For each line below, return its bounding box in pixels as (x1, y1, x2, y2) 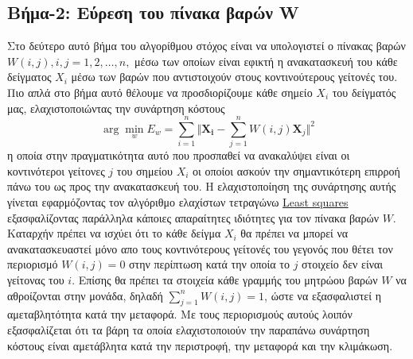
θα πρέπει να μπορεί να (240, 225, 349, 241)
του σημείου (116, 162, 173, 179)
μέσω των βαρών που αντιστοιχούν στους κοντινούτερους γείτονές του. (71, 68, 398, 85)
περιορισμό (7, 256, 58, 272)
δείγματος (7, 68, 52, 85)
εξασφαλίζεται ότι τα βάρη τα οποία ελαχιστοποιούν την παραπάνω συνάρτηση (7, 322, 370, 338)
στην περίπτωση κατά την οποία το (129, 256, 290, 272)
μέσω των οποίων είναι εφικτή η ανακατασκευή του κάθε (134, 52, 398, 69)
